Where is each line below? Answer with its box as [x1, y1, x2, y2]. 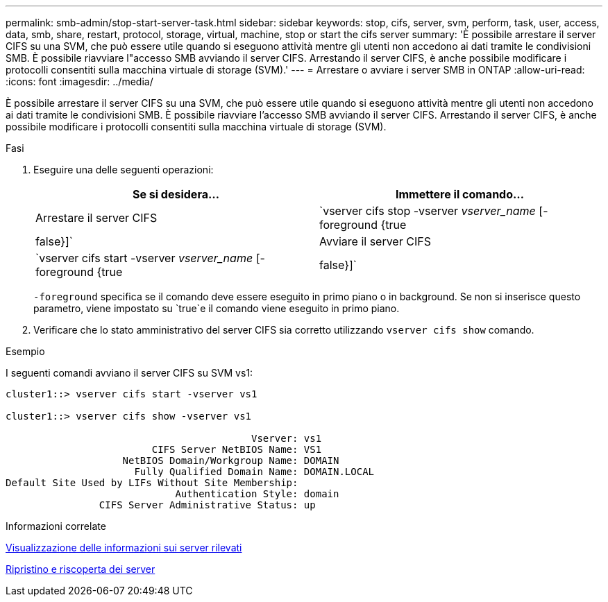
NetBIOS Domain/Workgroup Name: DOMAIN [122, 455, 339, 466]
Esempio [6, 345, 45, 357]
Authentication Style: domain [175, 488, 339, 499]
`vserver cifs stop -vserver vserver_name [319, 204, 536, 218]
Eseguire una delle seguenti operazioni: [33, 164, 214, 175]
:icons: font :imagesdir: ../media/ [6, 76, 153, 87]
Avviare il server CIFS [319, 234, 431, 248]
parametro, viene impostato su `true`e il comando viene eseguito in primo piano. [33, 302, 400, 314]
